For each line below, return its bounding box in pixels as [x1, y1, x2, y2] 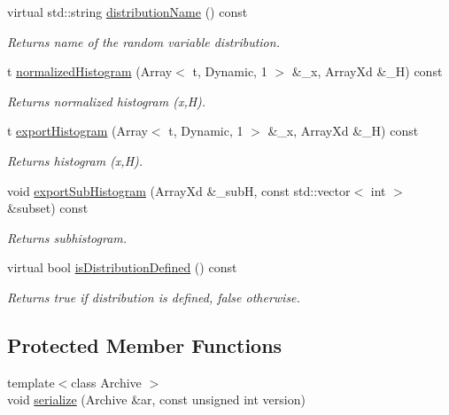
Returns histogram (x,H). [7, 151, 143, 169]
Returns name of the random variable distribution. [7, 32, 280, 51]
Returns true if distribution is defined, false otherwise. [7, 287, 300, 306]
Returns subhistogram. [7, 228, 128, 247]
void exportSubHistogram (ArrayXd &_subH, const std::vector [7, 181, 351, 200]
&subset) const [7, 199, 89, 217]
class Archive [71, 372, 142, 391]
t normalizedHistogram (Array [7, 62, 173, 81]
